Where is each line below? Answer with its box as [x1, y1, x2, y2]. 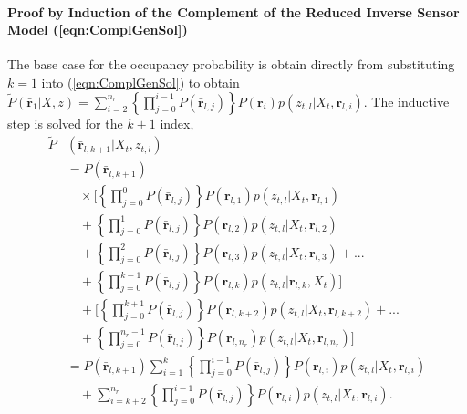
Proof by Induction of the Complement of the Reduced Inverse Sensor [7, 2, 460, 21]
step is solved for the [7, 113, 123, 132]
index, [160, 113, 194, 132]
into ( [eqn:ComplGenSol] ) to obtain [41, 72, 240, 91]
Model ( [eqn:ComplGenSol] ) [7, 20, 188, 39]
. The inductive [363, 91, 450, 110]
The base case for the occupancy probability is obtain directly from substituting [7, 55, 455, 74]
